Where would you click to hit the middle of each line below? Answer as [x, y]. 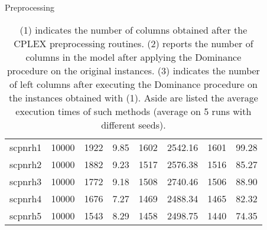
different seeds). [133, 124]
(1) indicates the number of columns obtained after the [133, 29]
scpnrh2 [26, 164]
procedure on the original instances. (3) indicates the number [133, 70]
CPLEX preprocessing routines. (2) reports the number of [133, 43]
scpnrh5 [26, 215]
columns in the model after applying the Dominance [133, 57]
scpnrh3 [26, 181]
